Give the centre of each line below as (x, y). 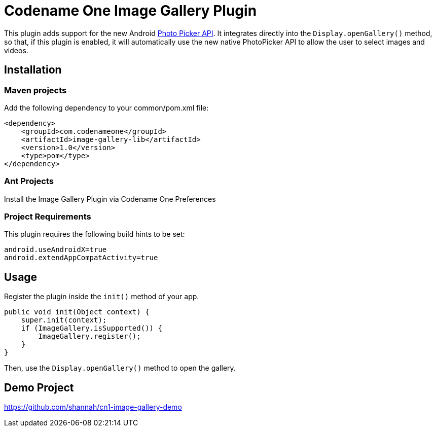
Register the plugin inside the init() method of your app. (102, 297)
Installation (33, 70)
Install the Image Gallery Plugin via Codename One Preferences (110, 199)
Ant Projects (29, 181)
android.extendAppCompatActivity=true (81, 258)
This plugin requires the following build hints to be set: (95, 234)
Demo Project (39, 387)
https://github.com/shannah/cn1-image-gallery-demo (93, 407)
